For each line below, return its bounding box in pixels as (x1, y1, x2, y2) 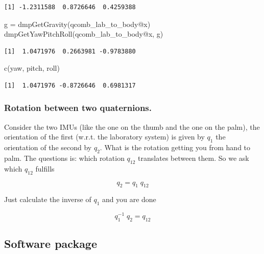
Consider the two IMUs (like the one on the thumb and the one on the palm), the (4, 121, 260, 132)
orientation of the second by (4, 142, 92, 153)
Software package (4, 236, 98, 251)
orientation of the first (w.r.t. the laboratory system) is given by (4, 131, 205, 142)
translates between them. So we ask (138, 152, 249, 163)
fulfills (35, 163, 55, 174)
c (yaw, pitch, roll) (4, 63, 60, 73)
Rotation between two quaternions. (4, 101, 152, 114)
